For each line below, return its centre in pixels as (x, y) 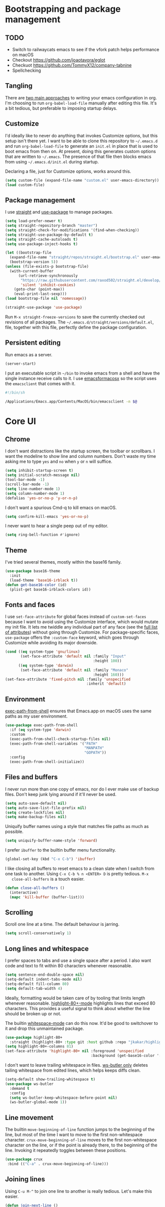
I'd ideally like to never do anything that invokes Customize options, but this (82, 135)
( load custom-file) (25, 185)
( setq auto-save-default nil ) (36, 803)
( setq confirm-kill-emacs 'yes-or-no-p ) (47, 516)
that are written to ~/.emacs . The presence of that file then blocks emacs (78, 157)
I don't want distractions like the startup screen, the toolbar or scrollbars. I (80, 451)
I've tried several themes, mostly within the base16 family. (63, 562)
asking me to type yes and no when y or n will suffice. (59, 462)
